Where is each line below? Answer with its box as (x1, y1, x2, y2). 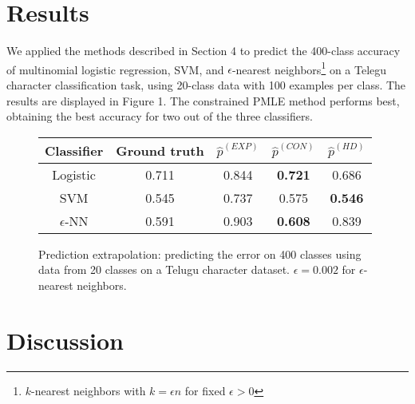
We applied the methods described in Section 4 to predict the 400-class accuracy (6, 42, 401, 59)
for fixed (184, 382, 226, 398)
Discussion (6, 323, 124, 356)
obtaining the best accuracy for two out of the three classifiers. (6, 108, 313, 125)
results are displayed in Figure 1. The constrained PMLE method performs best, (6, 92, 400, 109)
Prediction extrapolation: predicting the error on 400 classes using (38, 245, 362, 262)
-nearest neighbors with (31, 382, 146, 398)
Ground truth (116, 141, 204, 160)
